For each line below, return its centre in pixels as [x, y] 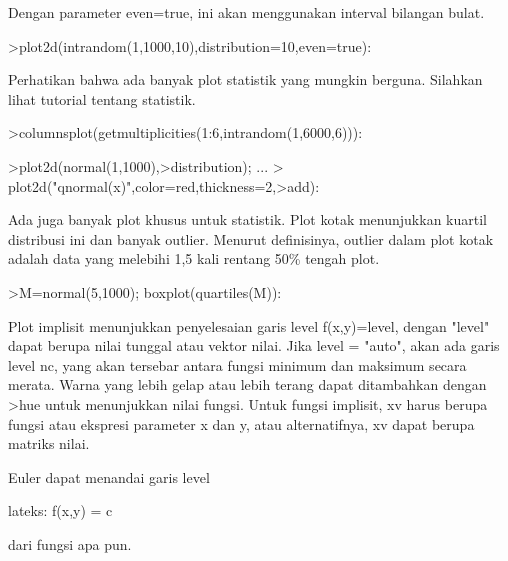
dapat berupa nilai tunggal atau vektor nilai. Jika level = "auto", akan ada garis [254, 345]
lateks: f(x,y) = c [60, 510]
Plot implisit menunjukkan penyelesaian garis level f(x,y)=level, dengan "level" [249, 325]
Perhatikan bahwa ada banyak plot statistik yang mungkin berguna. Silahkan [245, 79]
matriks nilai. [49, 443]
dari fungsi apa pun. [70, 543]
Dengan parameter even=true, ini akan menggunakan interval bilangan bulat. [246, 12]
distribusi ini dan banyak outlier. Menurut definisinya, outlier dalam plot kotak [251, 238]
